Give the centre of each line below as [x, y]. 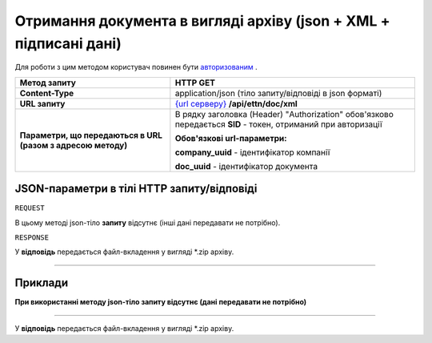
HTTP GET [195, 83]
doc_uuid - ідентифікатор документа [246, 166]
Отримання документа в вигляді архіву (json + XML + [202, 21]
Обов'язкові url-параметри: [231, 138]
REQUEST [30, 208]
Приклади [42, 283]
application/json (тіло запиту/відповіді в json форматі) [278, 93]
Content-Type [47, 93]
